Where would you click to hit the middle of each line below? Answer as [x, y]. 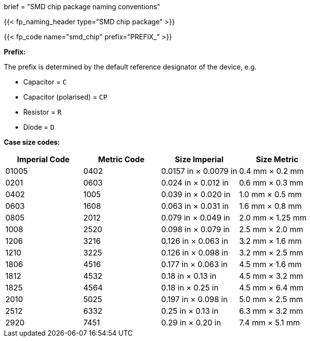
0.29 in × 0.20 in [191, 323]
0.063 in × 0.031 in [195, 206]
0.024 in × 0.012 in [195, 183]
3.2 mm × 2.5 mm [271, 253]
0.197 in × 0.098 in [194, 299]
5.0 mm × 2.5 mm [271, 299]
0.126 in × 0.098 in [194, 253]
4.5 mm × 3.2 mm [271, 276]
